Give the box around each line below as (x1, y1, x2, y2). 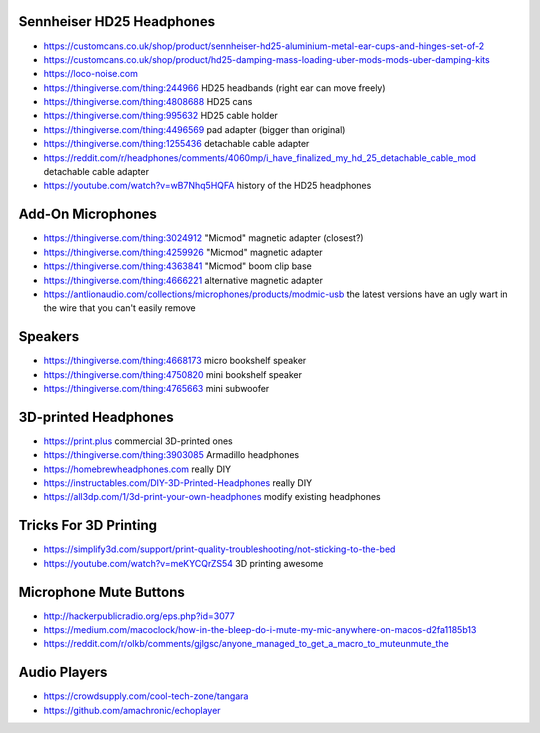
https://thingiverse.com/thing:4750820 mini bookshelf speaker (43, 368, 302, 380)
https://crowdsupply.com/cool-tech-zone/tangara (43, 690, 249, 702)
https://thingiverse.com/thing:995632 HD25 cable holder (43, 110, 279, 122)
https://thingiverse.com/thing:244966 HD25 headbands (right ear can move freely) (43, 81, 386, 94)
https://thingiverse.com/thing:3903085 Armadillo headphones (43, 449, 300, 461)
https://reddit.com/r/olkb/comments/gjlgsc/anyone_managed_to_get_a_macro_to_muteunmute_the (43, 638, 449, 650)
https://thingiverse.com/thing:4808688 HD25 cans (43, 96, 253, 108)
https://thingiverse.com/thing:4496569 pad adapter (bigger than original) (43, 123, 346, 135)
